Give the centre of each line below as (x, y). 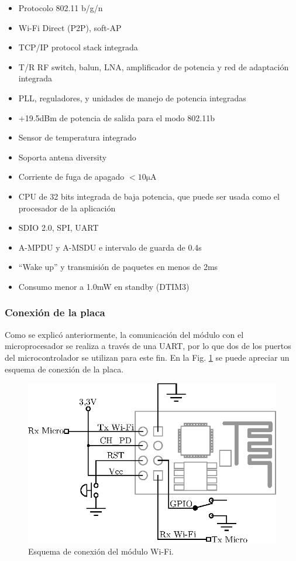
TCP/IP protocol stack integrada (78, 47)
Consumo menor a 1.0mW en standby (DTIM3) (104, 286)
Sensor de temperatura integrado (77, 137)
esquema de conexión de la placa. (64, 369)
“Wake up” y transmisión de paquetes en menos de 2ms (118, 267)
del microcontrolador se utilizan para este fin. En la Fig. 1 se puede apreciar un (147, 357)
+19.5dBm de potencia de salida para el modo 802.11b (116, 117)
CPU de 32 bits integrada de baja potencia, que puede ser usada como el (149, 196)
